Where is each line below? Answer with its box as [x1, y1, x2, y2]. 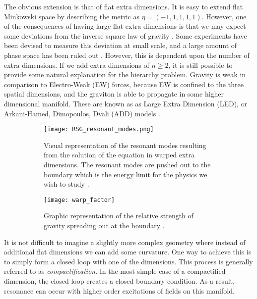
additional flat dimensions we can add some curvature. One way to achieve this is [4, 247, 252, 257]
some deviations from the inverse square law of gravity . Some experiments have [4, 30, 247, 41]
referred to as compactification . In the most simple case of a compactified [4, 266, 226, 276]
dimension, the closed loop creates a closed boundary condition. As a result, [4, 275, 235, 286]
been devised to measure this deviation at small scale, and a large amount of [4, 40, 237, 50]
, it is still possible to [168, 59, 233, 70]
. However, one [201, 11, 247, 21]
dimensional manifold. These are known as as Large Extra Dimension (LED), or [4, 98, 248, 108]
